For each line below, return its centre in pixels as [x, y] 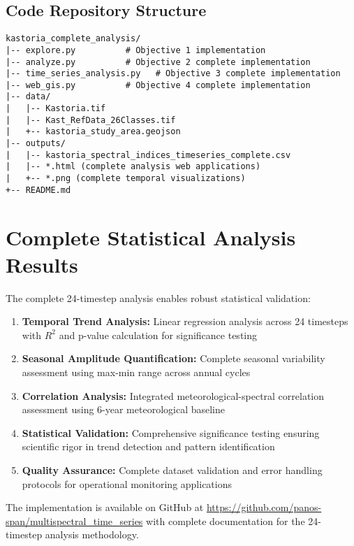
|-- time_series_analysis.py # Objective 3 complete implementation [173, 74]
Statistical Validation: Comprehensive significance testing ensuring [171, 432]
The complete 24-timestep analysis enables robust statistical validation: [158, 297]
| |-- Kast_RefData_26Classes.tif [91, 120]
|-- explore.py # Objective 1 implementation [136, 50]
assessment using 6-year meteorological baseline [124, 409]
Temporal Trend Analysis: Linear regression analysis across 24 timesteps [185, 321]
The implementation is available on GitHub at [105, 507]
